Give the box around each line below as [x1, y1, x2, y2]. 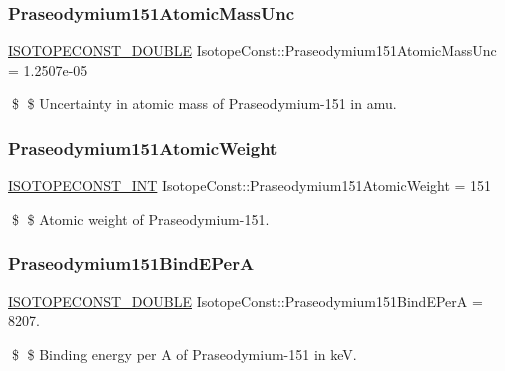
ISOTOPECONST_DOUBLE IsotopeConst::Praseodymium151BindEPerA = [8, 290, 483, 311]
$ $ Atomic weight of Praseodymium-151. [11, 208, 270, 229]
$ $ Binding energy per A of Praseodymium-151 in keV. [11, 343, 357, 364]
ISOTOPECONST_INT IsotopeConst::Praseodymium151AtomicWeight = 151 [8, 175, 492, 196]
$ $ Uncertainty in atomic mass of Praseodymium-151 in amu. [11, 93, 397, 114]
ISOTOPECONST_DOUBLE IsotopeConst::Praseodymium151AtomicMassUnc [8, 40, 497, 61]
